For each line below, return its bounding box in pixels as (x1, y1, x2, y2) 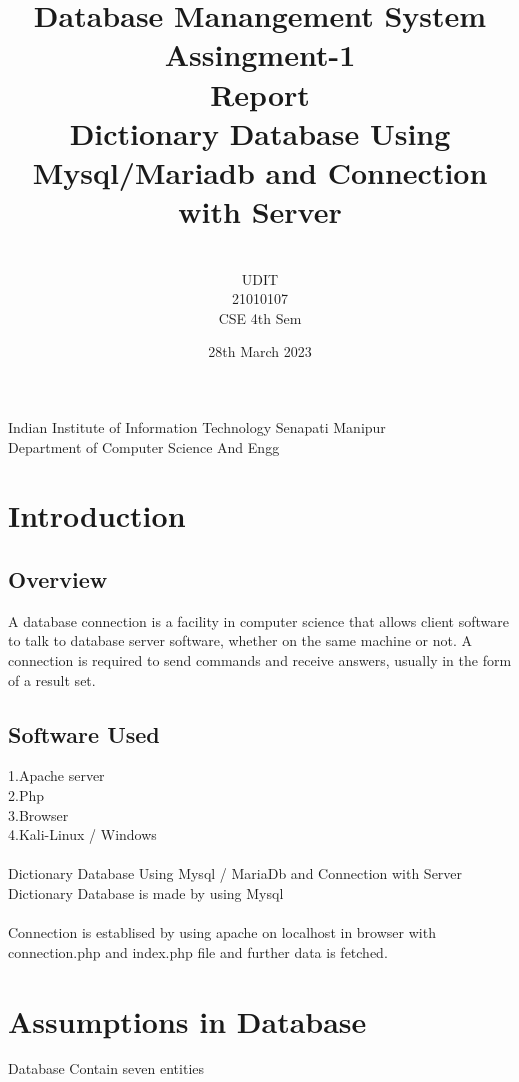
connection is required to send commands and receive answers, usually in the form (8, 649, 512, 670)
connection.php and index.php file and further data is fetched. (8, 941, 388, 962)
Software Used (8, 718, 160, 749)
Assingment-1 (164, 34, 356, 75)
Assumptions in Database (8, 1000, 367, 1041)
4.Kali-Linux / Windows (8, 824, 157, 845)
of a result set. (8, 669, 96, 690)
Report (210, 73, 310, 114)
